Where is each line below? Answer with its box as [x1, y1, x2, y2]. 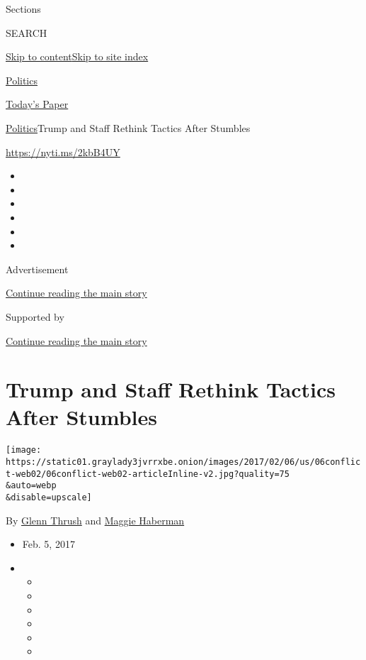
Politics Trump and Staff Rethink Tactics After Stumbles [6, 120, 251, 135]
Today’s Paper [6, 97, 69, 111]
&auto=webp [6, 480, 57, 491]
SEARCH [6, 25, 47, 40]
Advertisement [6, 261, 69, 276]
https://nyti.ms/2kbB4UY [6, 144, 120, 159]
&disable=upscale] [6, 493, 92, 503]
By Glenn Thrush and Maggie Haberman [6, 512, 185, 527]
